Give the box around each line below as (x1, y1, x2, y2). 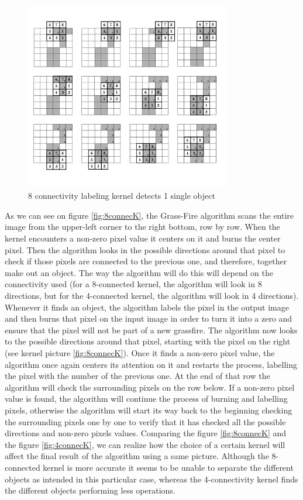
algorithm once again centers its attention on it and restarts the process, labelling (5, 358, 297, 370)
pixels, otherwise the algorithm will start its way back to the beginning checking (5, 404, 292, 416)
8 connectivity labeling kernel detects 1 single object (28, 189, 215, 202)
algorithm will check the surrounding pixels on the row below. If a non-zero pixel (5, 381, 295, 393)
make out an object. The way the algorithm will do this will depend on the (5, 266, 274, 278)
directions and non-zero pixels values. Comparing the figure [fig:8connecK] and (5, 427, 287, 439)
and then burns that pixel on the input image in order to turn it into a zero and (5, 312, 292, 325)
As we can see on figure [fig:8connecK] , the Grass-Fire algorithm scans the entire (5, 209, 294, 221)
